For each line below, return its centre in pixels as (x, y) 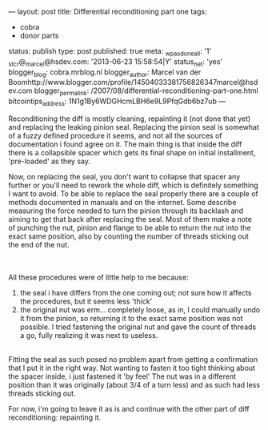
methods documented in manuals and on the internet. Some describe (122, 202)
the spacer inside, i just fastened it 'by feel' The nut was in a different (122, 376)
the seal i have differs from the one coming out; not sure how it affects (136, 292)
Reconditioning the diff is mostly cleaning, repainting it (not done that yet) (130, 119)
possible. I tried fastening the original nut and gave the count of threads (138, 327)
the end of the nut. (39, 244)
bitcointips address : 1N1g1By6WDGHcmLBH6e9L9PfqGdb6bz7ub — (117, 102)
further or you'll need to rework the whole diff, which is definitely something (133, 185)
